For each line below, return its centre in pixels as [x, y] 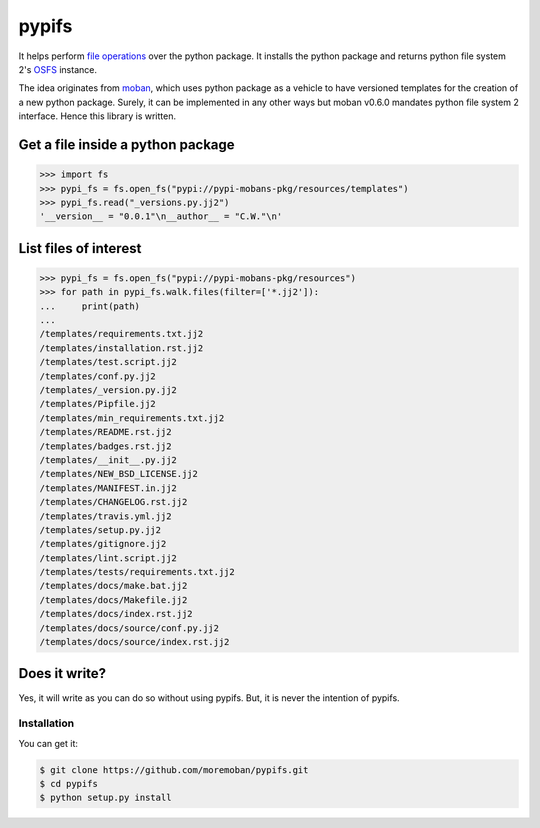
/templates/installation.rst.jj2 [121, 348]
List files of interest [80, 248]
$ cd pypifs [69, 784]
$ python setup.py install [105, 798]
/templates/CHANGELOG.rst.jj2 [113, 502]
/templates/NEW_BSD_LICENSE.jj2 [119, 474]
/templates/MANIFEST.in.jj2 [108, 488]
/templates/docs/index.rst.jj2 [116, 614]
